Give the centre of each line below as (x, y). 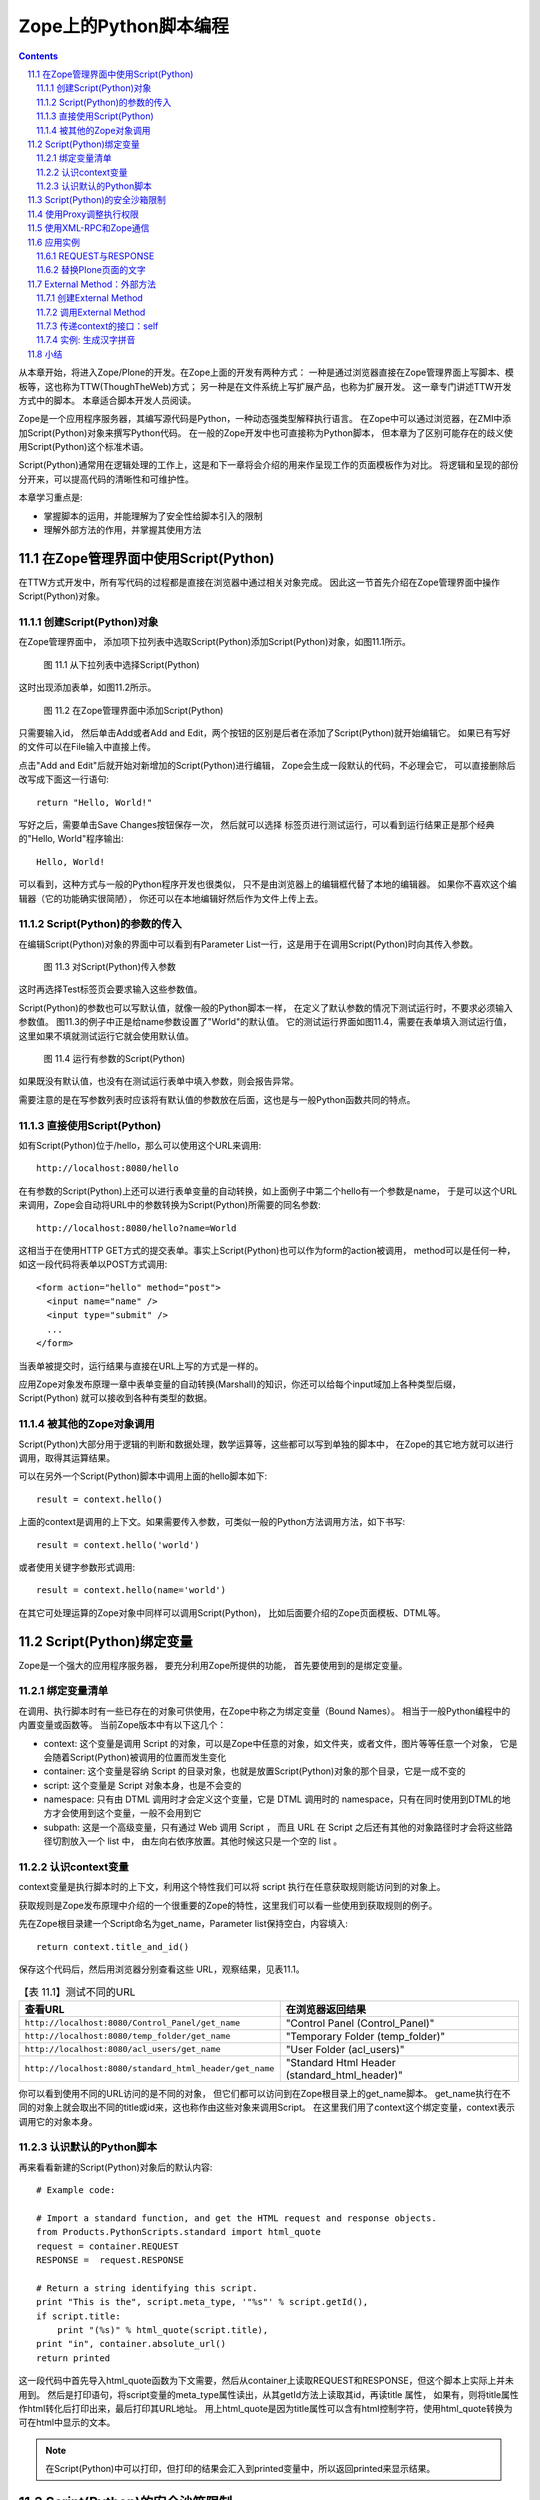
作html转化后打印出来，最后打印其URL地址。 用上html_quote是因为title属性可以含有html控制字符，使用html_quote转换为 (265, 2408)
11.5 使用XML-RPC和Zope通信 (88, 228)
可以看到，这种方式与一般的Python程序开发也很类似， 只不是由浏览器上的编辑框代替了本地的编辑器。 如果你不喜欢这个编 (267, 884)
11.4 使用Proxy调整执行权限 (83, 214)
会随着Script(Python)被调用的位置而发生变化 (135, 1757)
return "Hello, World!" (94, 802)
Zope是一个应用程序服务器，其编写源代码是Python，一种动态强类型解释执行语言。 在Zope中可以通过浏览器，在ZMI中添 (265, 419)
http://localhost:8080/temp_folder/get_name (127, 2036)
